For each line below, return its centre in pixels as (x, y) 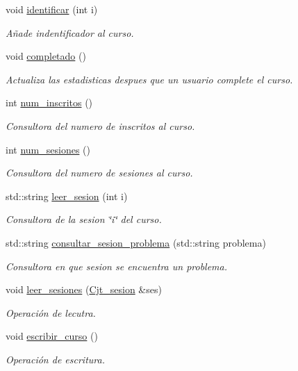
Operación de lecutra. (51, 312)
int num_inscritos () (49, 102)
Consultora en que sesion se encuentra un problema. (117, 266)
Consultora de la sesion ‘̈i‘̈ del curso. (84, 219)
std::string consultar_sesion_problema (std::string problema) (136, 242)
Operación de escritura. (55, 359)
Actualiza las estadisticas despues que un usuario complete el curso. (149, 79)
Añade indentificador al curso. (70, 32)
